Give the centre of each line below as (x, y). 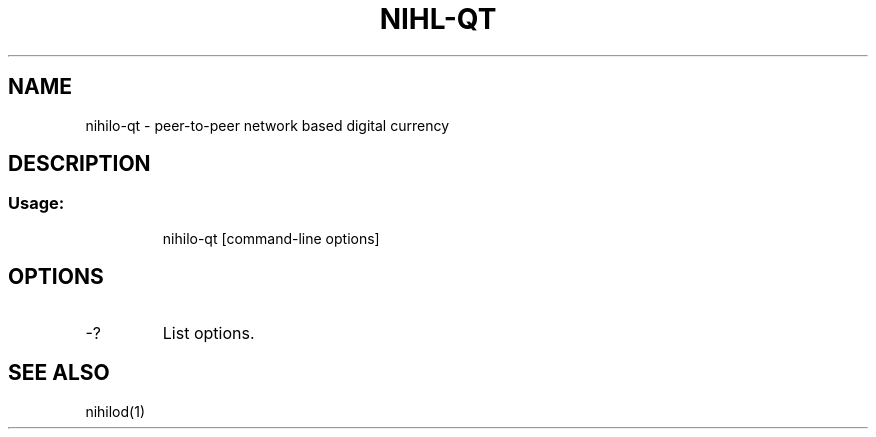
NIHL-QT (438, 19)
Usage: (36, 203)
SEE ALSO (59, 373)
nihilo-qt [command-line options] (271, 238)
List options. (208, 332)
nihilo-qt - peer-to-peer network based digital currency (267, 125)
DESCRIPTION (79, 164)
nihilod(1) (115, 411)
